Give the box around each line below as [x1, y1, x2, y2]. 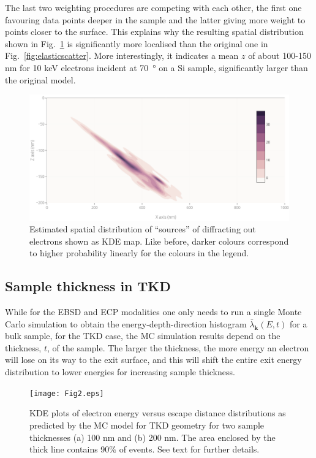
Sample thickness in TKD [5, 277, 171, 296]
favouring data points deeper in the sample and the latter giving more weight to [5, 13, 306, 26]
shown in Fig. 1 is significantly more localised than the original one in [5, 37, 268, 50]
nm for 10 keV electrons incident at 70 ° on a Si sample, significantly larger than [5, 61, 308, 74]
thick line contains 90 [29, 443, 110, 456]
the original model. [5, 73, 76, 86]
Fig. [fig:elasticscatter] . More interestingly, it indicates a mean [5, 49, 239, 62]
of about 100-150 [248, 49, 311, 62]
